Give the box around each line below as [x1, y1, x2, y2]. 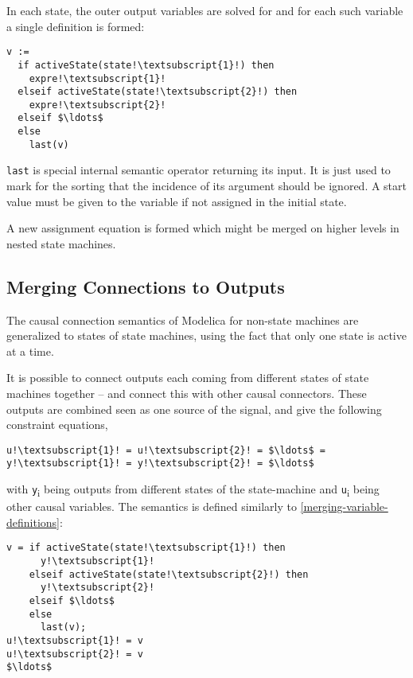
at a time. [6, 342, 54, 359]
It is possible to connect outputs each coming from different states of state [6, 369, 369, 386]
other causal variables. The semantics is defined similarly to [6, 498, 297, 515]
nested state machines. [6, 235, 116, 251]
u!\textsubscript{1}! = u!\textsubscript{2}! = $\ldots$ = [6, 444, 325, 456]
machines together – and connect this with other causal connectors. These [6, 385, 367, 402]
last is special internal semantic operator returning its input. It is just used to [6, 162, 391, 178]
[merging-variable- [300, 498, 388, 515]
